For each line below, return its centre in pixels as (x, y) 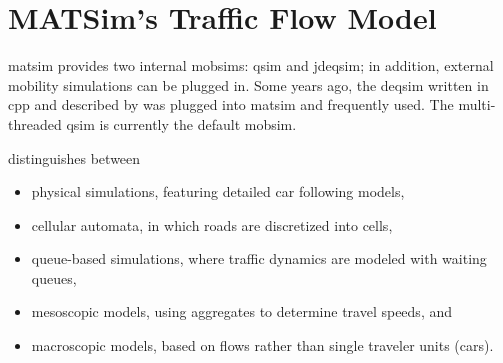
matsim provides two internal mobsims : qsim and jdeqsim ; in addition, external (251, 65)
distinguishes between (74, 157)
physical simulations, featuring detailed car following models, (218, 191)
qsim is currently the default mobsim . (181, 123)
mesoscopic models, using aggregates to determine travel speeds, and (242, 311)
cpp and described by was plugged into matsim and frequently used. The (231, 104)
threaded (35, 123)
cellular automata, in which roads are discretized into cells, (212, 224)
